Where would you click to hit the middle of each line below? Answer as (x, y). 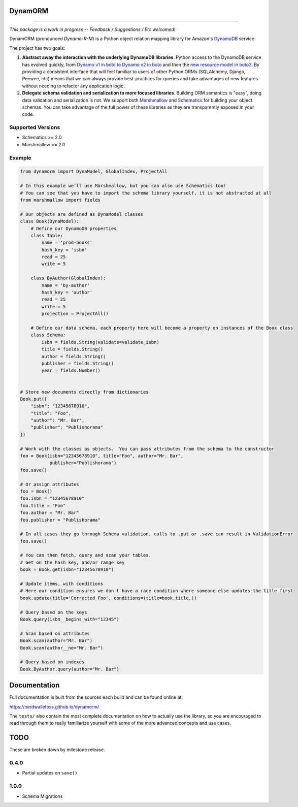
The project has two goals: (37, 48)
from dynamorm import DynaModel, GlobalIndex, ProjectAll (94, 172)
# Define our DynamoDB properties (74, 228)
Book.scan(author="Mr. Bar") (56, 641)
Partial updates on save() (50, 773)
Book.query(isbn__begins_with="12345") (70, 619)
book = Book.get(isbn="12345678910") (67, 570)
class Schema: (48, 335)
